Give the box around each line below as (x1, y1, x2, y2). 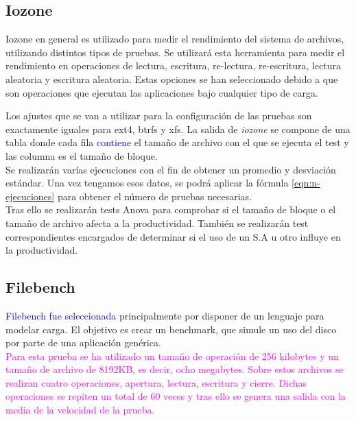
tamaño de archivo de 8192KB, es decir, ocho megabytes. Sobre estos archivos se (5, 362, 344, 376)
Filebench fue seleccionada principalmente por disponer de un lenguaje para (5, 308, 324, 322)
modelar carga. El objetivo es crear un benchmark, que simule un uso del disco (5, 322, 337, 336)
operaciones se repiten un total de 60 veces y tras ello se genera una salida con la (5, 389, 346, 403)
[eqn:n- (292, 176, 320, 190)
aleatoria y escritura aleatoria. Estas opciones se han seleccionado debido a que (5, 71, 338, 86)
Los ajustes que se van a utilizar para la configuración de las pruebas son (5, 108, 312, 123)
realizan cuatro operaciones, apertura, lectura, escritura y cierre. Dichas (5, 375, 307, 389)
